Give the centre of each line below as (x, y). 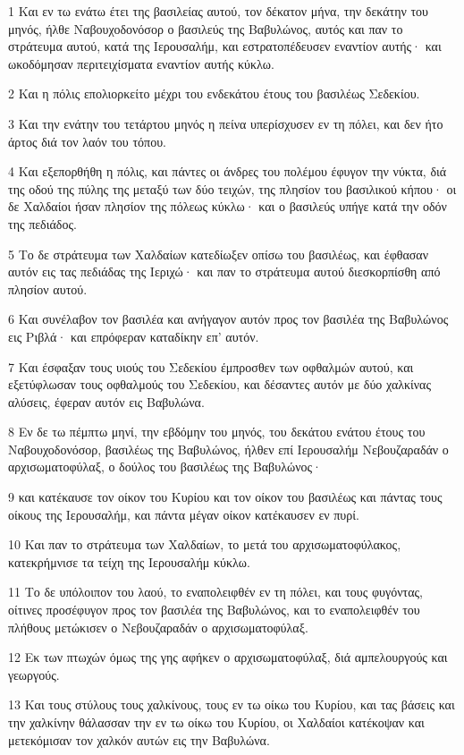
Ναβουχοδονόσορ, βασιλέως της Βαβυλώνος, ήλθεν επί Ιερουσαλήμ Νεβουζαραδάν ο (228, 449)
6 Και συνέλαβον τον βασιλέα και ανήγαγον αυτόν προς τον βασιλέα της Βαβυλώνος (228, 319)
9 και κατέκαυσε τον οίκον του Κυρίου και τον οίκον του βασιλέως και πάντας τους (225, 497)
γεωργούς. (34, 674)
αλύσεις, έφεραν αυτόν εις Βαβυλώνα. (106, 401)
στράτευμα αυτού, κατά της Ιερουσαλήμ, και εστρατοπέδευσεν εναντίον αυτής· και (225, 46)
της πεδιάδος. (42, 223)
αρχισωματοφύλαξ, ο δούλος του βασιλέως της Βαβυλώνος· (165, 467)
